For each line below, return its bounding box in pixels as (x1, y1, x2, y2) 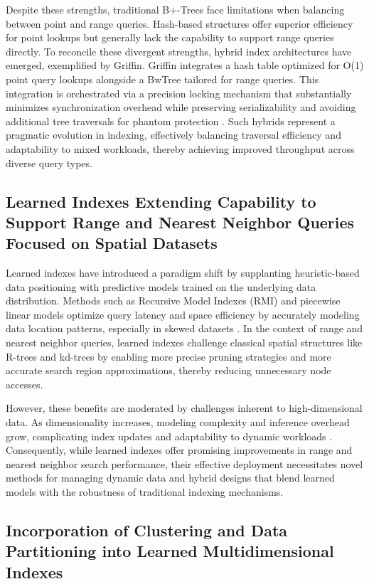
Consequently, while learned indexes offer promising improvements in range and (6, 442, 353, 457)
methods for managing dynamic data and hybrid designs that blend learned (6, 470, 335, 485)
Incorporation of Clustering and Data (6, 519, 288, 541)
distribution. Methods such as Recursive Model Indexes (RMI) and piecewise (6, 293, 341, 308)
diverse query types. (6, 155, 92, 170)
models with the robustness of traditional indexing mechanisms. (6, 484, 284, 499)
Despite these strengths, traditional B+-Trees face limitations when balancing (6, 2, 345, 16)
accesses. (6, 376, 43, 391)
